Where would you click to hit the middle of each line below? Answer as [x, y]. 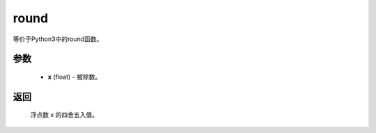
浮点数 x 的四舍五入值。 [64, 115]
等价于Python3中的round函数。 [58, 39]
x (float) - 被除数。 [75, 77]
